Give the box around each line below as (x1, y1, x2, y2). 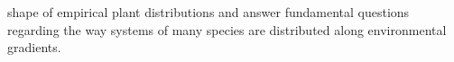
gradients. (7, 38, 61, 57)
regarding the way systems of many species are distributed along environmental (7, 20, 447, 39)
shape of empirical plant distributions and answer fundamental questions (7, 3, 410, 21)
